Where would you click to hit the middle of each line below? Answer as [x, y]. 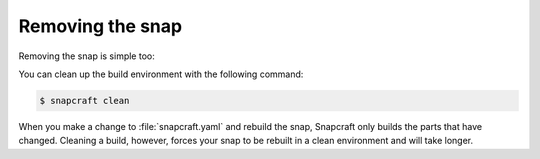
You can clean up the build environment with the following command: [161, 74]
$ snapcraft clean [84, 100]
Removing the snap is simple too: [86, 56]
